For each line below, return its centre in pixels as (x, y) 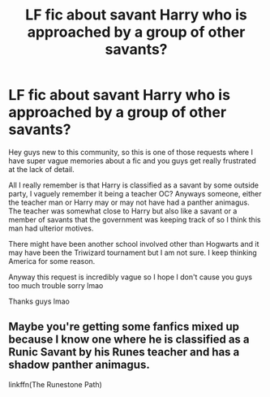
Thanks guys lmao (39, 301)
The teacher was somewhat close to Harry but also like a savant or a (123, 211)
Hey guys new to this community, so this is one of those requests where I (131, 152)
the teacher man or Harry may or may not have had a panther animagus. (129, 202)
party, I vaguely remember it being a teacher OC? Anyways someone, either (135, 193)
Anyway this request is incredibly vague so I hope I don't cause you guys (131, 277)
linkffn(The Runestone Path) (56, 384)
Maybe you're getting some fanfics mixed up (124, 327)
